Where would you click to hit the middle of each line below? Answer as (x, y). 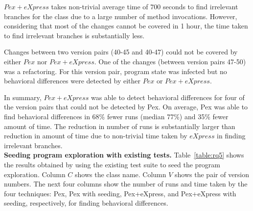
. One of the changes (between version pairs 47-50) (170, 61)
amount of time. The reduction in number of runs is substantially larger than (120, 126)
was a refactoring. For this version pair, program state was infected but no (115, 71)
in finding (231, 136)
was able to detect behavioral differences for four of (168, 97)
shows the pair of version (212, 174)
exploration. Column (35, 174)
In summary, (23, 97)
